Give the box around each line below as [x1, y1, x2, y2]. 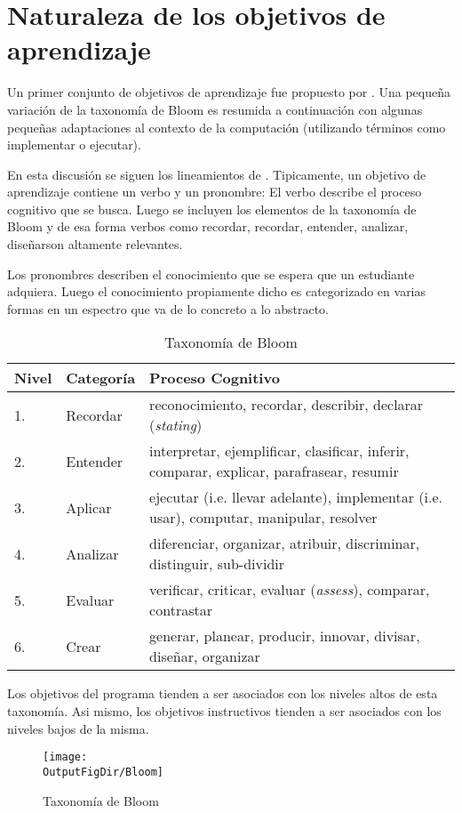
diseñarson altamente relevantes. [7, 235, 183, 254]
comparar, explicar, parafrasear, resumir [149, 461, 399, 482]
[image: [43, 751, 88, 764]
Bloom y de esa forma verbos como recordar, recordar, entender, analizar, [7, 217, 409, 236]
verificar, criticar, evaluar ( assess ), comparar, [149, 579, 430, 600]
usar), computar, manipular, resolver [149, 507, 378, 528]
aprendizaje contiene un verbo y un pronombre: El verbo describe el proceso [7, 182, 422, 201]
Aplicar [66, 496, 112, 518]
